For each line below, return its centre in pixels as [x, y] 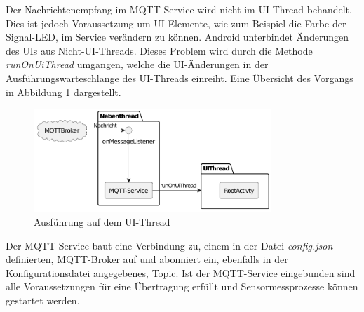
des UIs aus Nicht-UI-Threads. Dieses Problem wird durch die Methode [159, 50]
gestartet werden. [43, 300]
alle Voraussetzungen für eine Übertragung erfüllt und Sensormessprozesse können [182, 286]
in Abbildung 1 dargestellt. [63, 91]
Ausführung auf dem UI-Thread [102, 222]
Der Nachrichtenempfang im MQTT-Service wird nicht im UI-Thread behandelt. [179, 9]
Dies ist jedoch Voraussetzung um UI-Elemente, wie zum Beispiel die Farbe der [176, 23]
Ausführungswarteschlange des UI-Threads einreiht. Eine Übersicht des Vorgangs [180, 77]
